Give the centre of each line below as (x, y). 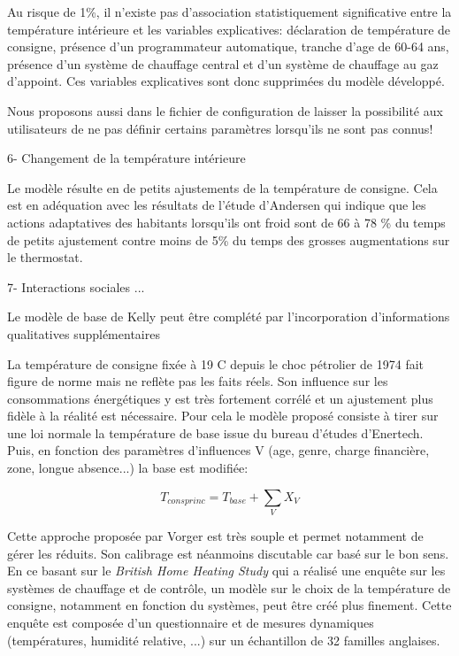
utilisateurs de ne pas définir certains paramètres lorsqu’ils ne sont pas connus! (220, 128)
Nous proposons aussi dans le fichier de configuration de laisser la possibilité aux (225, 110)
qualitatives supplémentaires (84, 333)
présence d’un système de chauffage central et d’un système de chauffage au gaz (223, 63)
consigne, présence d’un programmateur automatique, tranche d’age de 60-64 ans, (228, 46)
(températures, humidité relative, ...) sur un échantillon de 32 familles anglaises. (224, 640)
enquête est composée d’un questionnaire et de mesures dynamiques (191, 622)
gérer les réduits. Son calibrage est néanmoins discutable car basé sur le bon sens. (228, 553)
